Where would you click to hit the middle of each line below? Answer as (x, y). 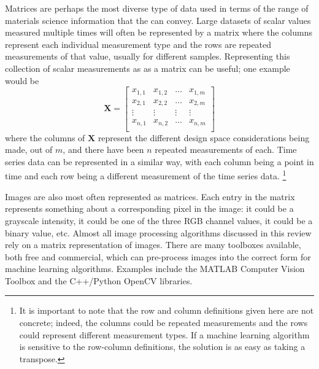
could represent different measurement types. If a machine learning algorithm (164, 334)
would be (22, 80)
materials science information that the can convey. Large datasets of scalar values (158, 20)
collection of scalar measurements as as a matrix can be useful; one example (148, 68)
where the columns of (45, 137)
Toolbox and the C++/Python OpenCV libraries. (99, 280)
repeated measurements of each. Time (226, 150)
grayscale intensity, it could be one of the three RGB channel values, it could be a (159, 220)
